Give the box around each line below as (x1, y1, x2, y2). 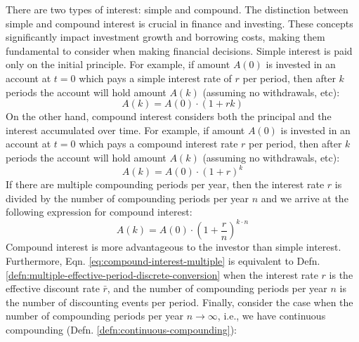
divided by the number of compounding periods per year (6, 190, 249, 205)
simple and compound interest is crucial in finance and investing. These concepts (6, 15, 353, 30)
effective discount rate (6, 281, 100, 296)
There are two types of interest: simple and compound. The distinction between (6, 2, 348, 16)
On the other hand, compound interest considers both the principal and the (6, 109, 332, 124)
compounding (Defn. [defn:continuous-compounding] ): (6, 322, 237, 336)
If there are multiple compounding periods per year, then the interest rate (6, 177, 325, 192)
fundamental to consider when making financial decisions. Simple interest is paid (6, 43, 353, 58)
